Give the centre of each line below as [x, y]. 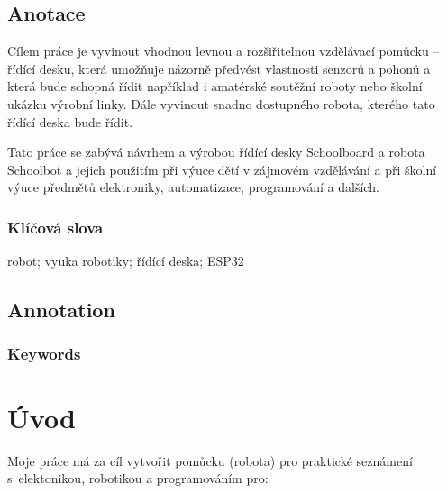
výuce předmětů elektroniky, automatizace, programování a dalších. [193, 187]
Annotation [61, 310]
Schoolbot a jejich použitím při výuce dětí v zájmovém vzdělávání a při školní [222, 169]
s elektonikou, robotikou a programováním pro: [138, 478]
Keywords [44, 354]
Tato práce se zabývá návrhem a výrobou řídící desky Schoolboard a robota [216, 152]
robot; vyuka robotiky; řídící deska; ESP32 [126, 261]
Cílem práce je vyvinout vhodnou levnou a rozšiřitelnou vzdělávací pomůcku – [223, 51]
